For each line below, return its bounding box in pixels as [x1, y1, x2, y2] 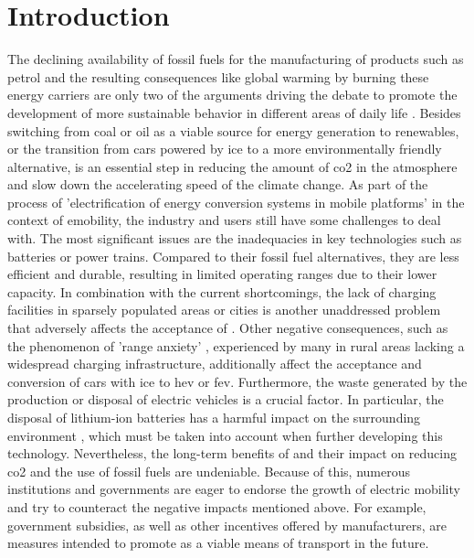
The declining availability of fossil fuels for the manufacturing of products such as [7, 49, 464, 69]
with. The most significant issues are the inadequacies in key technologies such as [7, 229, 462, 248]
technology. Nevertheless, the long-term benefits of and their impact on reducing [7, 444, 457, 463]
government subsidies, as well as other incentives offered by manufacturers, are [7, 515, 447, 534]
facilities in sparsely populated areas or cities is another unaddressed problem [7, 300, 441, 319]
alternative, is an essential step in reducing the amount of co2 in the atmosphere [7, 156, 458, 176]
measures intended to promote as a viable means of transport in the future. [7, 533, 429, 553]
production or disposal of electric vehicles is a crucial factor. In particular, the [7, 390, 444, 409]
